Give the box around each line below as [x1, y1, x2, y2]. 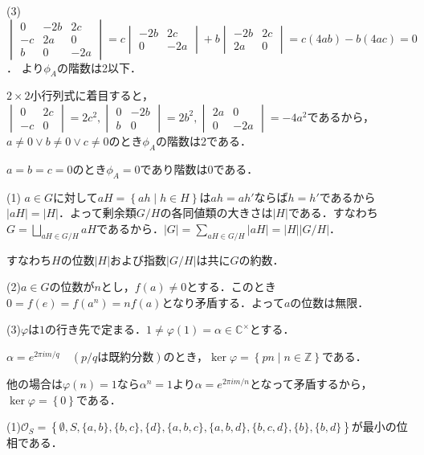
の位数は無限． [290, 293, 369, 310]
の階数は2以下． [56, 59, 141, 76]
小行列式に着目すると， [30, 87, 154, 104]
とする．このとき [186, 278, 276, 295]
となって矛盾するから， [249, 375, 373, 391]
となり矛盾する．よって [161, 293, 284, 310]
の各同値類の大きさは [160, 204, 273, 221]
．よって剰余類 [58, 204, 137, 221]
